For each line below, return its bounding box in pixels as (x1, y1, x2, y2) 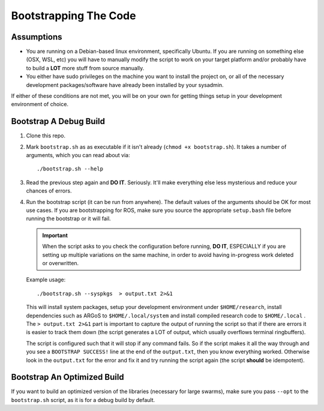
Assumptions (11, 32, 62, 42)
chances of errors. (26, 187, 72, 194)
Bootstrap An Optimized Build (11, 372, 124, 382)
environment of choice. (11, 101, 69, 108)
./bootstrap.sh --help (37, 166, 104, 172)
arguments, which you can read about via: (26, 152, 130, 159)
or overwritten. (42, 260, 79, 266)
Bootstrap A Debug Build (11, 116, 105, 127)
